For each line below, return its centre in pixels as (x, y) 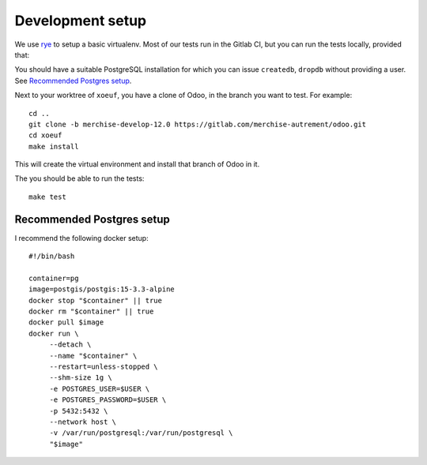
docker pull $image (66, 322)
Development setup (81, 21)
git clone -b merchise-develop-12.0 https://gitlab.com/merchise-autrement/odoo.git (198, 124)
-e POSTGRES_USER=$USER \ (100, 388)
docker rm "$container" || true (91, 311)
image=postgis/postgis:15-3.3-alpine (102, 289)
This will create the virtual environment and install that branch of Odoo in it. (137, 164)
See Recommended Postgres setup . (73, 81)
